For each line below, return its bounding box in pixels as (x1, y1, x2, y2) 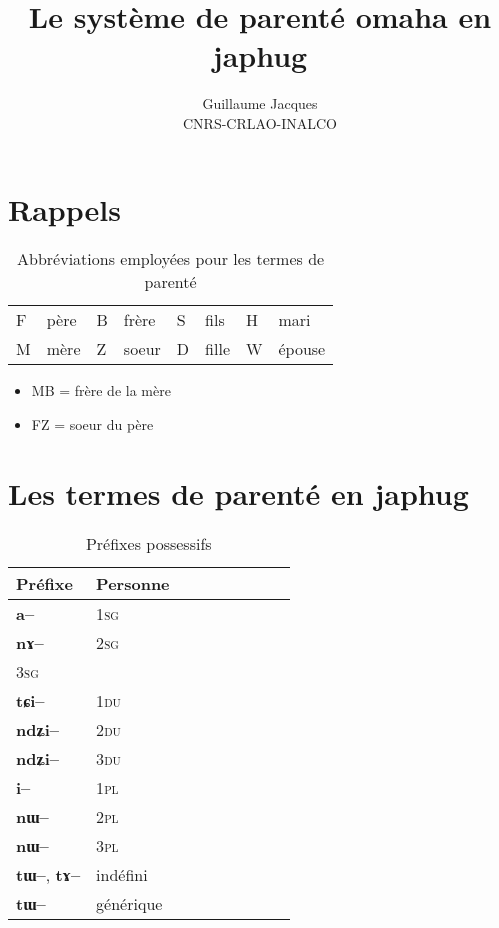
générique (96, 891, 163, 915)
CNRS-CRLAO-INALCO (183, 112, 337, 133)
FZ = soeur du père (31, 414, 154, 435)
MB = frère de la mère (31, 380, 171, 401)
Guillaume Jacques (202, 93, 318, 114)
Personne (96, 571, 170, 595)
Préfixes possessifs (85, 531, 212, 555)
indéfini (96, 862, 148, 886)
